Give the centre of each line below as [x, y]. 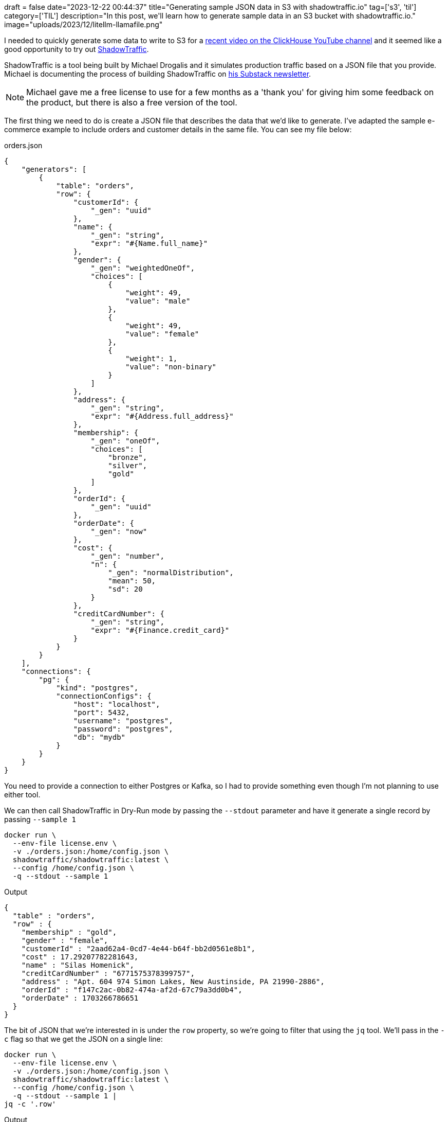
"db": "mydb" [99, 737]
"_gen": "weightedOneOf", [143, 268]
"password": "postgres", [123, 729]
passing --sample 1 [40, 819]
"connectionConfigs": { [104, 696]
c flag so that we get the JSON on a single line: [83, 1039]
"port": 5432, [101, 713]
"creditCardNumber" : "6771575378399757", [108, 973]
